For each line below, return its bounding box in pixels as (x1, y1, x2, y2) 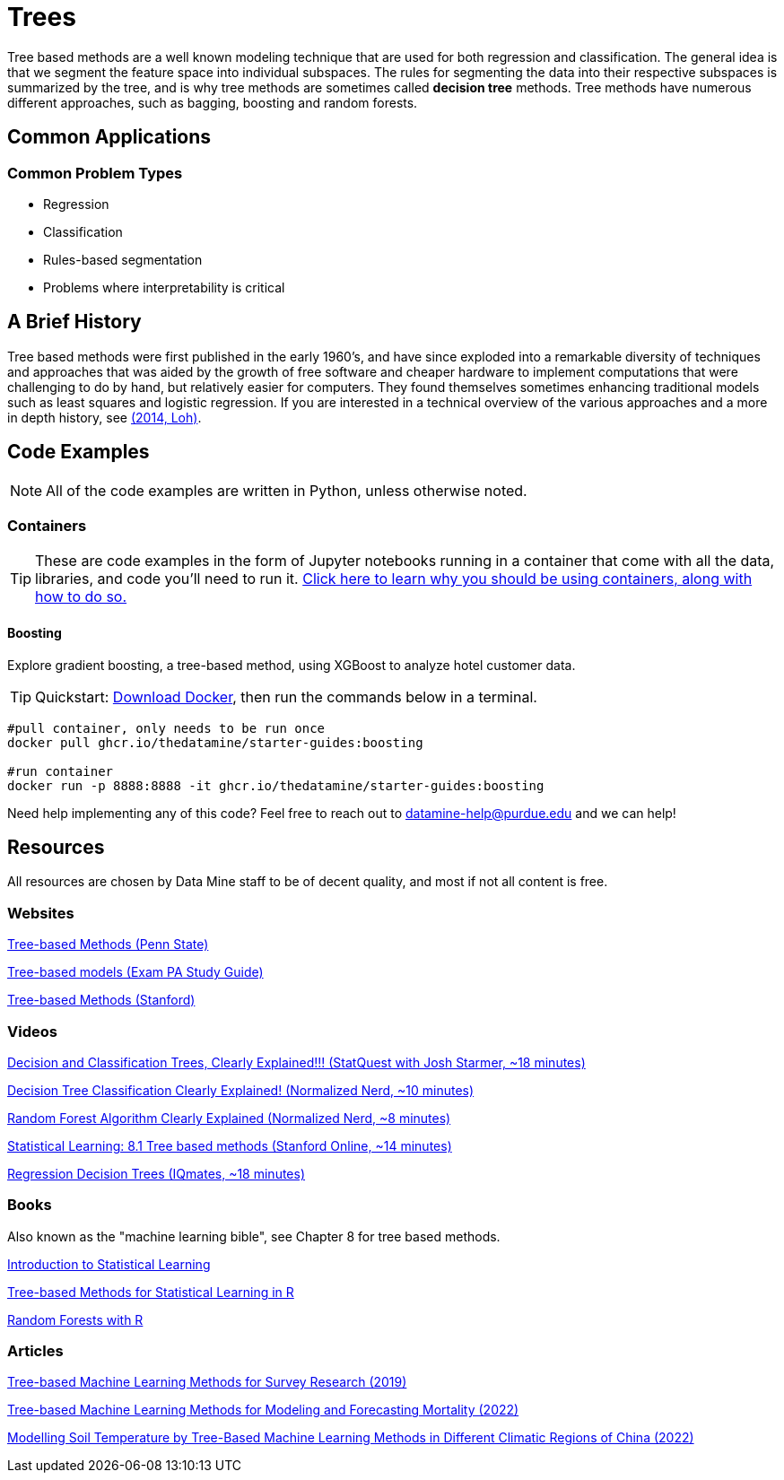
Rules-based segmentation (43, 251, 203, 267)
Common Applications (7, 126, 212, 149)
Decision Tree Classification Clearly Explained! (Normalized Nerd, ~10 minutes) (7, 1082, 475, 1098)
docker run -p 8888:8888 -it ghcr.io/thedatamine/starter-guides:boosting (7, 778, 544, 793)
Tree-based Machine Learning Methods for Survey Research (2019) (7, 1374, 407, 1390)
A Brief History (7, 310, 142, 334)
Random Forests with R (7, 1311, 144, 1328)
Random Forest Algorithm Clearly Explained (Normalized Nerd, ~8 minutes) (7, 1110, 451, 1126)
